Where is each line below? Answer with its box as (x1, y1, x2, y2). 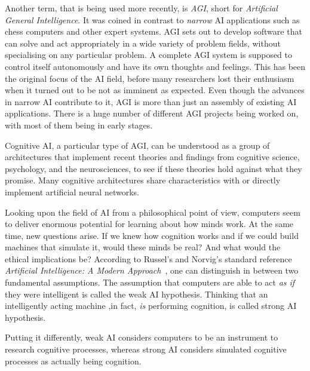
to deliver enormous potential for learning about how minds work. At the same (5, 217, 294, 230)
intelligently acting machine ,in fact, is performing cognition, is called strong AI (5, 299, 297, 312)
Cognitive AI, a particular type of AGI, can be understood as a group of (5, 139, 270, 151)
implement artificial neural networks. (5, 185, 139, 198)
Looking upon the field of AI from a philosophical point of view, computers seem (5, 206, 300, 218)
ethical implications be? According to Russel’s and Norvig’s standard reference (5, 252, 292, 265)
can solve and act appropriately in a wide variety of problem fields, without (5, 36, 281, 49)
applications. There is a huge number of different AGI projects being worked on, (5, 107, 299, 119)
